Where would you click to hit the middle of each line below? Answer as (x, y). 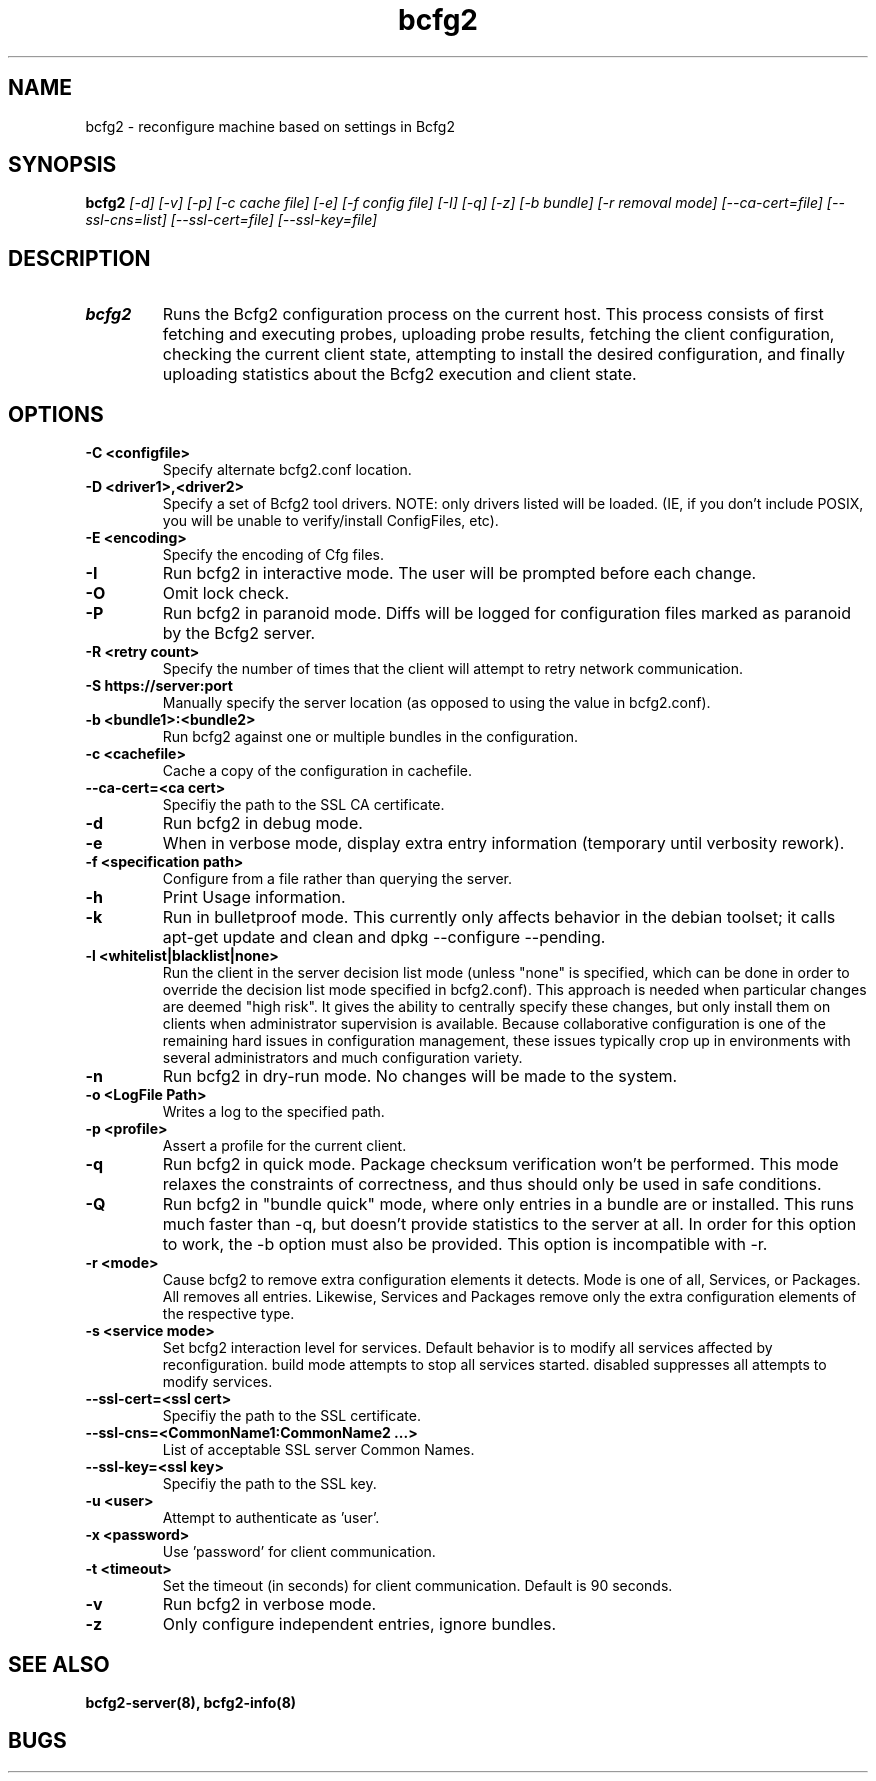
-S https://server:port (159, 686)
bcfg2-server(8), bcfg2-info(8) (191, 1702)
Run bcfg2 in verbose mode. (269, 1604)
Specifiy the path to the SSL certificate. (291, 1416)
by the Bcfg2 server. (239, 633)
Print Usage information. (254, 897)
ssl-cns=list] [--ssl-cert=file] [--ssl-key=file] (231, 220)
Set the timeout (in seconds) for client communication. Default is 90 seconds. (417, 1586)
